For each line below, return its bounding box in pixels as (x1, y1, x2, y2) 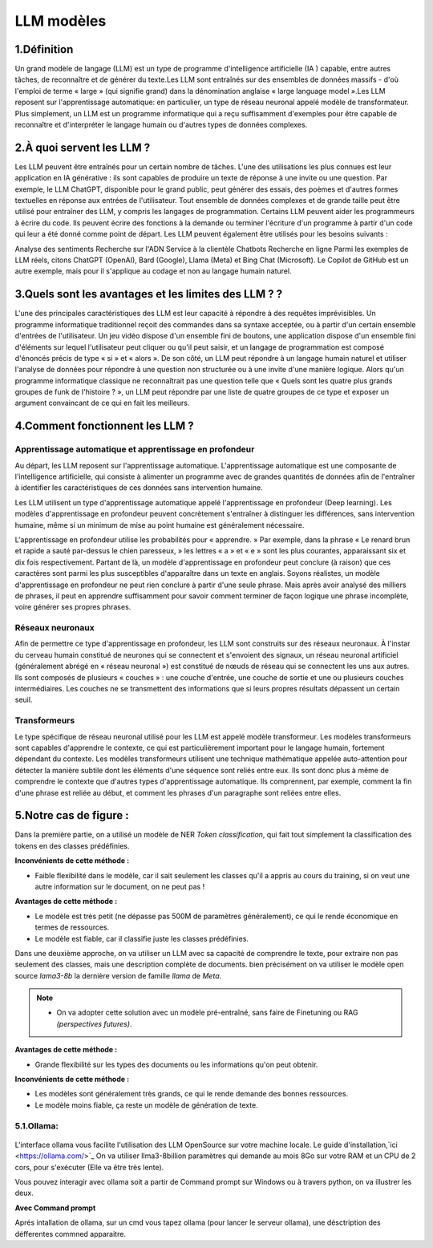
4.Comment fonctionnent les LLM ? (14, 419, 194, 433)
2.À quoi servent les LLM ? (14, 140, 151, 154)
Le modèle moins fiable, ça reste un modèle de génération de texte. (34, 1100, 258, 1110)
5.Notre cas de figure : (14, 808, 130, 822)
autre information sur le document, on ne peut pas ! (34, 881, 205, 891)
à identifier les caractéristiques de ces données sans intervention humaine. (14, 483, 264, 492)
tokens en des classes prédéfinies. (14, 841, 130, 850)
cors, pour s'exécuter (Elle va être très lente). (14, 1162, 164, 1172)
